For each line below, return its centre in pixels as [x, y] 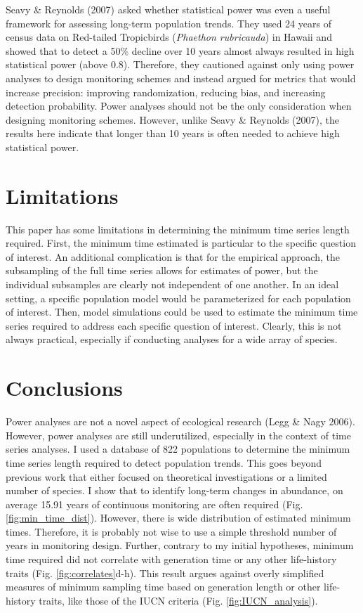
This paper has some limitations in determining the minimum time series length [178, 229]
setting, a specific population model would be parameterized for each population [178, 298]
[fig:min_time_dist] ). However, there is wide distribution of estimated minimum [178, 518]
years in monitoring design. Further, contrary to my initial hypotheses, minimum [180, 545]
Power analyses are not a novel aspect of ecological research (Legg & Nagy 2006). [180, 421]
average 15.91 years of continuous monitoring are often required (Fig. [154, 504]
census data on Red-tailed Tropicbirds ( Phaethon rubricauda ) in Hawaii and [169, 37]
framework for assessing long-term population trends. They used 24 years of [169, 23]
